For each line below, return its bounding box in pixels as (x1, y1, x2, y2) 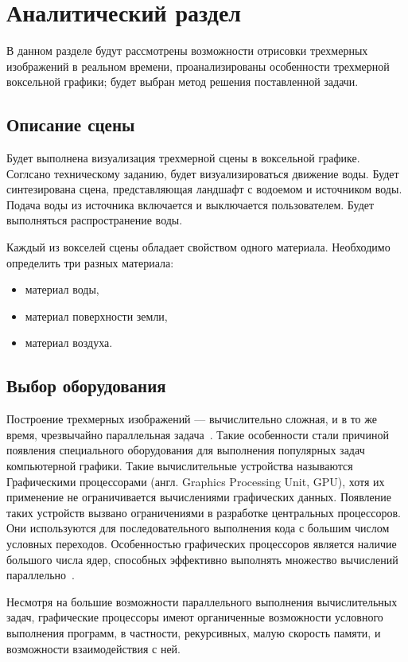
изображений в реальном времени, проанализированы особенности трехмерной (6, 57, 390, 74)
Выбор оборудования (6, 373, 166, 398)
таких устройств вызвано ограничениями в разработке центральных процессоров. (6, 504, 401, 520)
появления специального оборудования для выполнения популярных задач (6, 442, 365, 458)
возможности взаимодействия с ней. (6, 640, 181, 656)
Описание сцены (6, 112, 135, 137)
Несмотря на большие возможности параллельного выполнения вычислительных (6, 593, 398, 609)
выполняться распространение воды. (6, 212, 183, 228)
